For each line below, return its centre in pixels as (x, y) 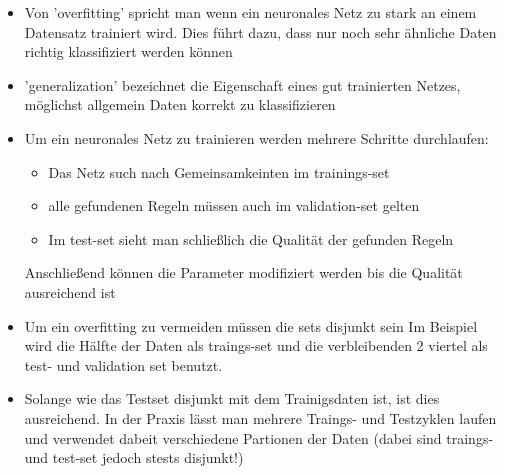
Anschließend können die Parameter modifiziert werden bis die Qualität (243, 272)
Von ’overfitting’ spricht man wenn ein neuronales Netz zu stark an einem (250, 12)
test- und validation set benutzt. (123, 364)
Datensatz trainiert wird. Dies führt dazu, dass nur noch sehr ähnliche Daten (260, 31)
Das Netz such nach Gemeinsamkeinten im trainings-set (219, 171)
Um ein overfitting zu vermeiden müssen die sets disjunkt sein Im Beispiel (251, 325)
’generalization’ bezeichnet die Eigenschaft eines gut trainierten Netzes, (242, 84)
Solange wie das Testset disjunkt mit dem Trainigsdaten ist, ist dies (232, 398)
